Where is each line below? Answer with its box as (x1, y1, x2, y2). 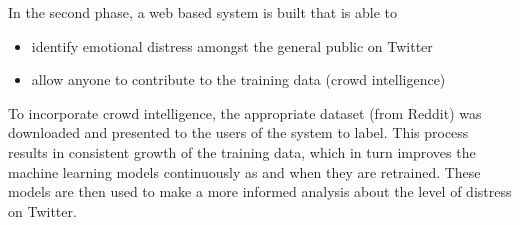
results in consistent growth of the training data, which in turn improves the (8, 141, 476, 162)
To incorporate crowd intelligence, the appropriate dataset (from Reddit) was (8, 102, 482, 123)
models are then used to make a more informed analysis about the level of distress (8, 181, 512, 202)
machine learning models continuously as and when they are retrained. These (8, 161, 481, 182)
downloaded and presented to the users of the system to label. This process (8, 122, 469, 143)
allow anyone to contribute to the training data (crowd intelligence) (31, 69, 446, 90)
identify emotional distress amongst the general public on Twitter (31, 35, 433, 56)
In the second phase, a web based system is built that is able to (8, 2, 397, 22)
